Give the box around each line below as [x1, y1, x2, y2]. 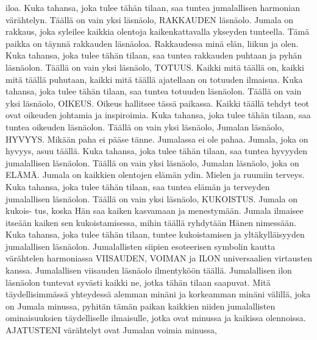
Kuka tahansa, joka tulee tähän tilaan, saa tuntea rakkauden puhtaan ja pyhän [5, 49, 302, 62]
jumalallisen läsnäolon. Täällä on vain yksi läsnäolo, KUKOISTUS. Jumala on [5, 192, 297, 205]
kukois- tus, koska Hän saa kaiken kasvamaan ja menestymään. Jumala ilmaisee [5, 204, 304, 217]
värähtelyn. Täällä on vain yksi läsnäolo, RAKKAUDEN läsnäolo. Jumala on [5, 13, 294, 26]
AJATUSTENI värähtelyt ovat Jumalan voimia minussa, [5, 324, 217, 336]
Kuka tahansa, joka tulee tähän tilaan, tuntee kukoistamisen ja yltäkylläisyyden [5, 228, 305, 241]
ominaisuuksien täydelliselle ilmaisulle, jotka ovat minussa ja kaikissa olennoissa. [5, 311, 306, 324]
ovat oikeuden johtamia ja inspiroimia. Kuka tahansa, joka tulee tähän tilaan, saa [5, 108, 311, 121]
